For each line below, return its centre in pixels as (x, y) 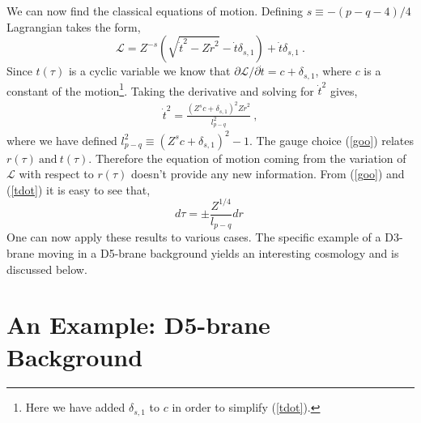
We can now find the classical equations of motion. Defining (155, 11)
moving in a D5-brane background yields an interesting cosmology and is (218, 252)
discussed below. (47, 269)
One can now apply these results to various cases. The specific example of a (194, 237)
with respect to (56, 174)
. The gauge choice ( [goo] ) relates (332, 140)
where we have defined (62, 140)
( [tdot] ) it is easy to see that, (79, 189)
